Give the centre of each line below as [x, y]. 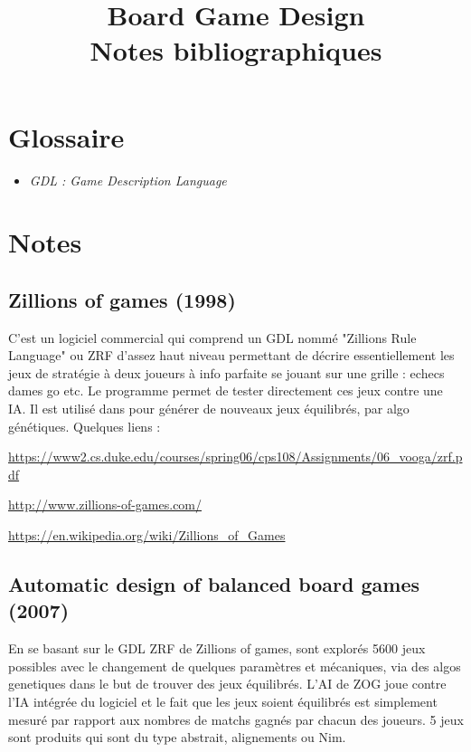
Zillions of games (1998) [122, 299]
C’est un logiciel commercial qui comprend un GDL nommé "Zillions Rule [212, 337]
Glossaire [66, 136]
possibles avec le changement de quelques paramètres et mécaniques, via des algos [235, 666]
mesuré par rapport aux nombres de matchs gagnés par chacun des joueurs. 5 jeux [236, 719]
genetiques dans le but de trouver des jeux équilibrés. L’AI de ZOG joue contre [227, 684]
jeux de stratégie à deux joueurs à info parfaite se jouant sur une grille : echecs [226, 372]
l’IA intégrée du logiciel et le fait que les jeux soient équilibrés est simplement [223, 701]
